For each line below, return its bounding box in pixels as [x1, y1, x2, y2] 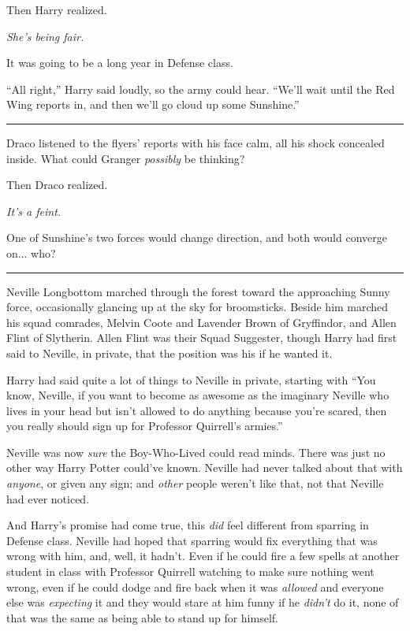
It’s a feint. [6, 202, 61, 219]
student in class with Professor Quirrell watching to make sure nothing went [6, 563, 375, 580]
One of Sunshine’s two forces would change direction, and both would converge [6, 229, 387, 246]
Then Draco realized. [6, 176, 108, 193]
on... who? [6, 244, 56, 261]
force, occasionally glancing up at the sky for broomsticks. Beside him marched [6, 299, 389, 315]
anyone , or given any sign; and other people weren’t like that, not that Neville [6, 475, 384, 492]
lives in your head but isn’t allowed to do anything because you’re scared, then [6, 402, 387, 418]
